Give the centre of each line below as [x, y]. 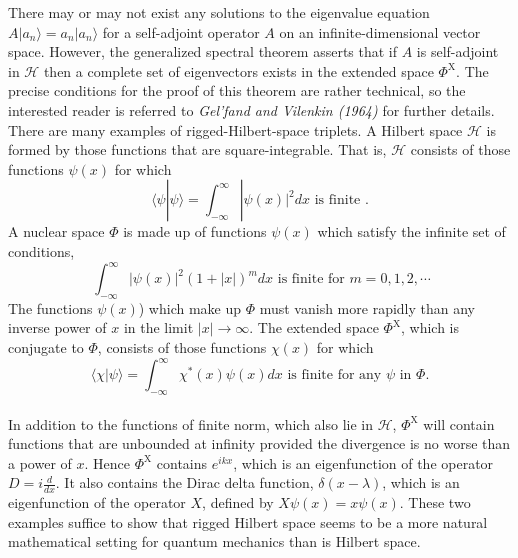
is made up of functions [195, 231]
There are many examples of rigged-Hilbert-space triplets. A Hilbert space [235, 129]
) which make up [190, 307]
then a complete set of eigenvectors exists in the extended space [238, 70]
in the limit [158, 327]
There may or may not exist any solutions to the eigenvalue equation [219, 12]
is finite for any [334, 375]
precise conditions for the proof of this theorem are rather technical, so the [237, 90]
